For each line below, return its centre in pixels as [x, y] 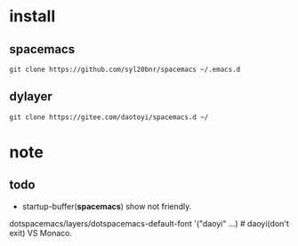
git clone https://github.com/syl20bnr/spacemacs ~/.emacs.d [125, 69]
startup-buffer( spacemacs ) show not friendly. [107, 206]
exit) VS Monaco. [41, 233]
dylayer [31, 96]
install [32, 16]
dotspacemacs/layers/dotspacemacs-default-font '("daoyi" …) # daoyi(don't [149, 223]
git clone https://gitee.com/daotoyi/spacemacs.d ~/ [109, 117]
